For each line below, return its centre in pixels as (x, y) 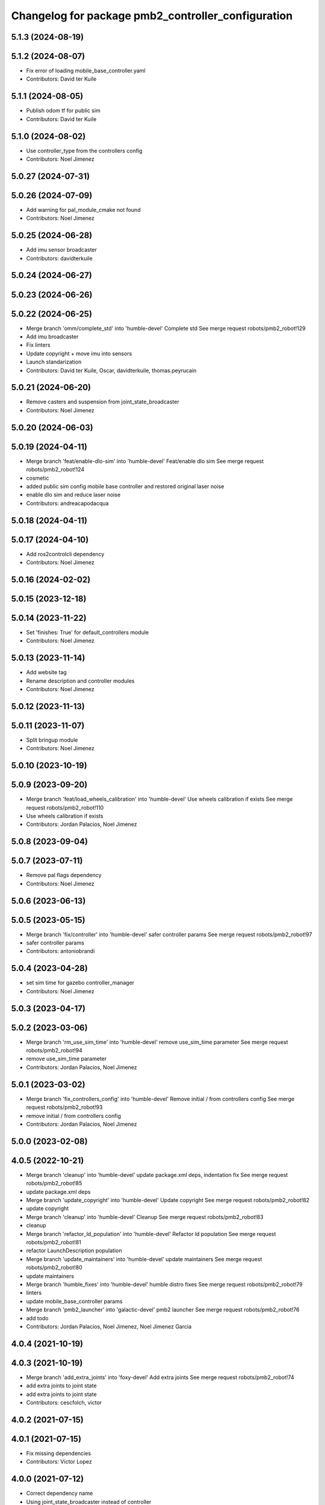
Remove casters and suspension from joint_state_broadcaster (103, 402)
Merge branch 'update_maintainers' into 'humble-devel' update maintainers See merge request (144, 1259)
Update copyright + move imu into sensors (79, 353)
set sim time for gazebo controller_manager (80, 983)
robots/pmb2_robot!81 (54, 1242)
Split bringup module (52, 740)
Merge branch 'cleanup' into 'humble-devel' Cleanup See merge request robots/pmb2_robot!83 (145, 1217)
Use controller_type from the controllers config (84, 150)
